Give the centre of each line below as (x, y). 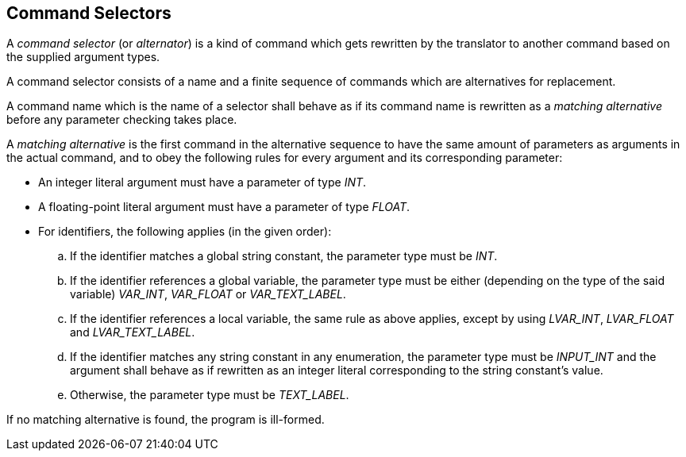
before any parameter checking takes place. (122, 120)
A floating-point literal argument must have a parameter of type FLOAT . (224, 207)
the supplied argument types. (83, 57)
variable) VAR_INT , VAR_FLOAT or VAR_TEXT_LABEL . (208, 294)
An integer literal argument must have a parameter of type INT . (202, 182)
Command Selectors (89, 13)
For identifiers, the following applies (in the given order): (185, 232)
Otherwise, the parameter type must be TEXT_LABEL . (210, 395)
